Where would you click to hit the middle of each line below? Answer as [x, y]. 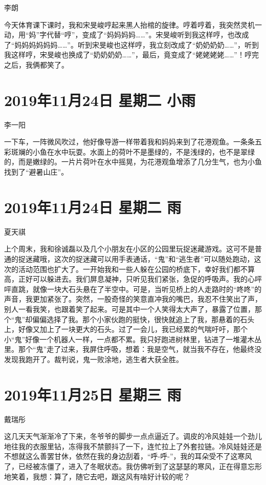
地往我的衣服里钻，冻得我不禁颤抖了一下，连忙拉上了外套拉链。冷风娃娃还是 [133, 446]
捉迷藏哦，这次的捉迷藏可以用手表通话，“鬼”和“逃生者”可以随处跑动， [136, 258]
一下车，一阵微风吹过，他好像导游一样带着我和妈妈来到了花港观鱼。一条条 [129, 142]
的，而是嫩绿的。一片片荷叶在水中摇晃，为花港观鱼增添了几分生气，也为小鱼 [133, 162]
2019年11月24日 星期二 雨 [93, 207]
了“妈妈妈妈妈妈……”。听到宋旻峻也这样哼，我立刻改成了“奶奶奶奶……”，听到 [131, 44]
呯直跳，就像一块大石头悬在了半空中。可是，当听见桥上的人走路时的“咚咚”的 [133, 289]
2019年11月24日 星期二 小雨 [100, 100]
